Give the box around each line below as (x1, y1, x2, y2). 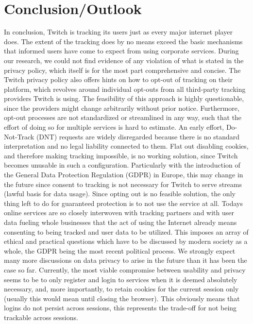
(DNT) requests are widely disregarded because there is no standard (36, 131, 240, 141)
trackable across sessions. (4, 312, 78, 322)
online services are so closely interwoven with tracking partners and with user (4, 207, 234, 218)
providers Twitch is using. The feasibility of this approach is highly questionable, (4, 93, 244, 103)
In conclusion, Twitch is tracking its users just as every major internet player (4, 27, 233, 37)
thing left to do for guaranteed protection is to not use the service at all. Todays (4, 198, 243, 208)
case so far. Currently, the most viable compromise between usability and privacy (4, 264, 246, 274)
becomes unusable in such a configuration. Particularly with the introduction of (4, 160, 240, 170)
